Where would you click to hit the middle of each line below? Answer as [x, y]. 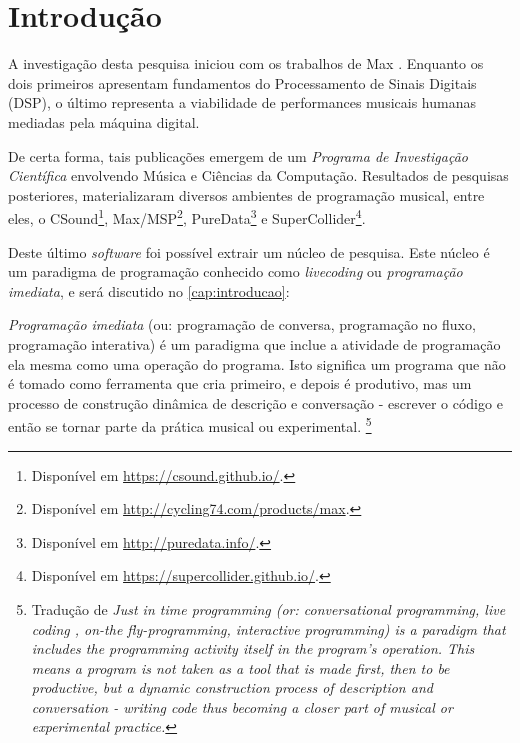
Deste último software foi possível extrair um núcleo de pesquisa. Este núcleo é [249, 251]
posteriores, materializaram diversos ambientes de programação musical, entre [246, 194]
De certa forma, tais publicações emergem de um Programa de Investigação [238, 155]
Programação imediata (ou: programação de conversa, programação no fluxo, [242, 324]
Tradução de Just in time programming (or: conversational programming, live [268, 608]
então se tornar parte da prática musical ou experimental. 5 [190, 424]
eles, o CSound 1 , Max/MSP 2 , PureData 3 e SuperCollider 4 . [187, 216]
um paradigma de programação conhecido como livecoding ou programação [235, 271]
